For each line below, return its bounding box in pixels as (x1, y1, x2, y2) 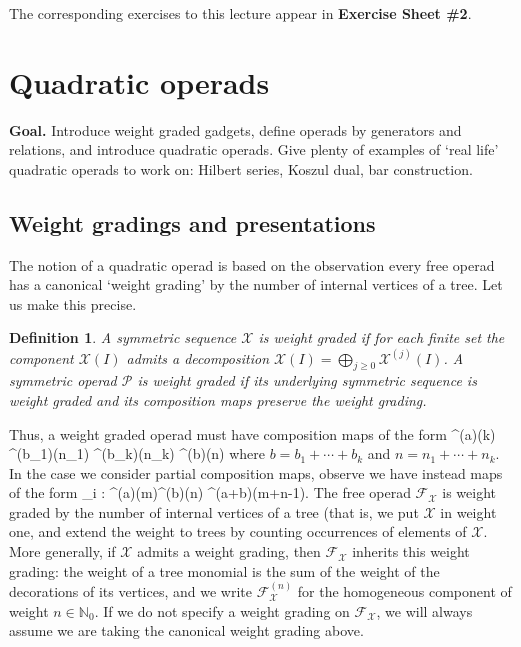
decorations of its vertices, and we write (9, 581, 252, 602)
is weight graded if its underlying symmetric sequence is (137, 370, 477, 391)
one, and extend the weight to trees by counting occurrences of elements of (9, 521, 467, 542)
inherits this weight (352, 541, 470, 562)
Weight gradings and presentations (9, 207, 376, 238)
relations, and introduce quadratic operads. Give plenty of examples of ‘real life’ (9, 139, 499, 160)
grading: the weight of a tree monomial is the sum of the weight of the (9, 560, 440, 581)
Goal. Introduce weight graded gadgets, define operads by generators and (9, 119, 462, 140)
